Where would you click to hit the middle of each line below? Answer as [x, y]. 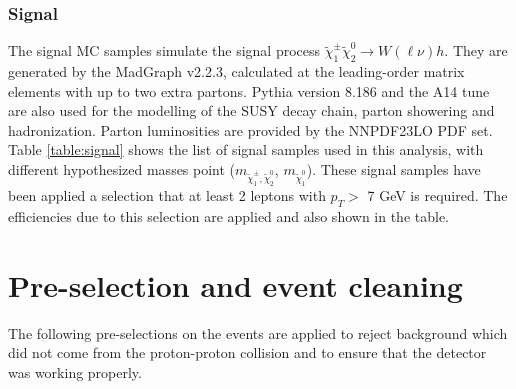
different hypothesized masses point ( [122, 168]
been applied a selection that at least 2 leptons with [167, 195]
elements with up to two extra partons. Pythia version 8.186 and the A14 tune [249, 90]
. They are [476, 50]
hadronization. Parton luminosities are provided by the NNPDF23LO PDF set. [250, 129]
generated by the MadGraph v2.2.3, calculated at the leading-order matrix [236, 71]
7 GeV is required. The [437, 195]
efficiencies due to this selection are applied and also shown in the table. [228, 216]
